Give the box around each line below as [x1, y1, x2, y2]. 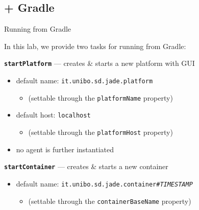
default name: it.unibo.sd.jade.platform [16, 75, 153, 86]
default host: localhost [16, 109, 91, 120]
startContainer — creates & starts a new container [4, 161, 168, 172]
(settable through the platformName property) [28, 92, 173, 103]
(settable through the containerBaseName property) [28, 195, 191, 206]
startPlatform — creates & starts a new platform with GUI [4, 58, 195, 68]
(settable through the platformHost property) [28, 127, 173, 137]
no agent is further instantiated [16, 144, 114, 154]
